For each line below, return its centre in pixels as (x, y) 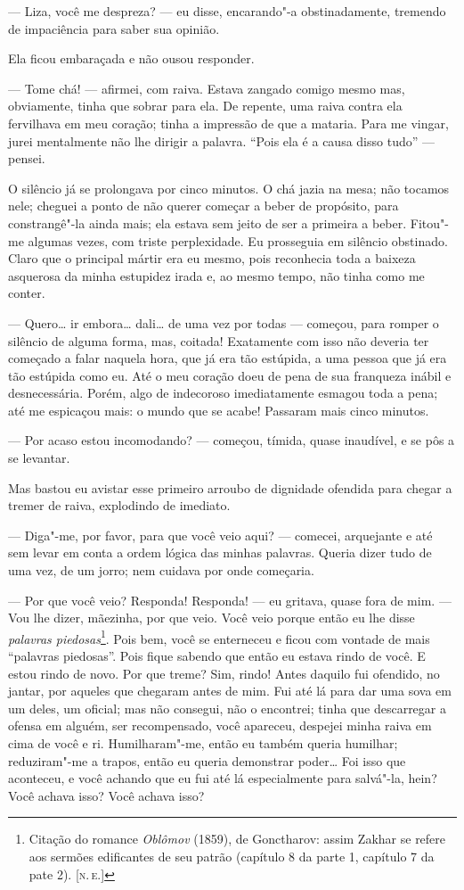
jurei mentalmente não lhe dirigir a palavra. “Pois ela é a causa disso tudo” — (221, 140)
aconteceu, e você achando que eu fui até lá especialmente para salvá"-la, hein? (223, 778)
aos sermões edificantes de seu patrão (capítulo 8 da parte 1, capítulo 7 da (232, 856)
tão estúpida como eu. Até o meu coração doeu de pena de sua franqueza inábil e (230, 375)
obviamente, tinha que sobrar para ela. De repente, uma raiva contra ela (205, 106)
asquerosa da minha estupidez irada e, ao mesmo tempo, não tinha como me (216, 275)
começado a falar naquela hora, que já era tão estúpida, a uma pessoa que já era (228, 358)
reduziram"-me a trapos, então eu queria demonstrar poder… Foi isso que (207, 760)
